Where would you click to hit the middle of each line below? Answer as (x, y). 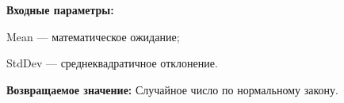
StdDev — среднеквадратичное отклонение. (112, 63)
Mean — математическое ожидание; (93, 36)
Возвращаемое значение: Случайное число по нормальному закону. (172, 89)
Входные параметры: (60, 10)
